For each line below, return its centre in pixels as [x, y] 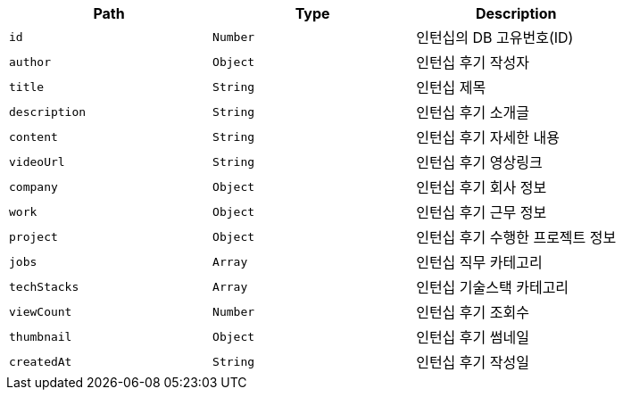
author [30, 62]
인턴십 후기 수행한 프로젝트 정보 [516, 237]
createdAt [41, 361]
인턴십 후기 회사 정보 [482, 187]
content [33, 136]
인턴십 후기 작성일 [473, 362]
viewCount [41, 311]
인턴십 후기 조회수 [473, 312]
